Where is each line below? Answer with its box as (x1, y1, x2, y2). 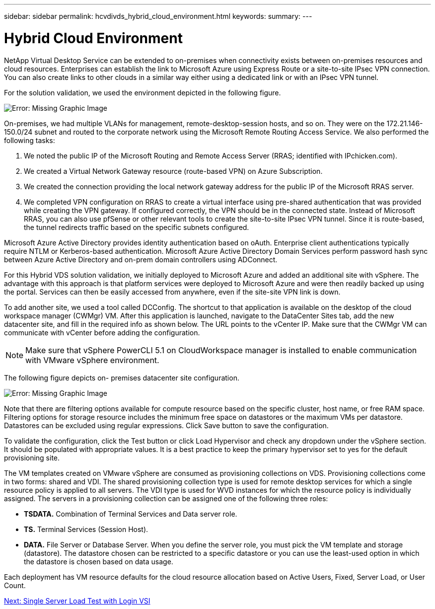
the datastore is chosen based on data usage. (24, 557, 173, 566)
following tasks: (4, 136, 55, 145)
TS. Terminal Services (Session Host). (24, 525, 148, 533)
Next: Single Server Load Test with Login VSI (4, 596, 150, 605)
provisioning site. (4, 453, 60, 462)
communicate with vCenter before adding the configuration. (4, 328, 200, 337)
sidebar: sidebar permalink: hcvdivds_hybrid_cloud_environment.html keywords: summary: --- (4, 12, 312, 20)
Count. (4, 581, 26, 590)
